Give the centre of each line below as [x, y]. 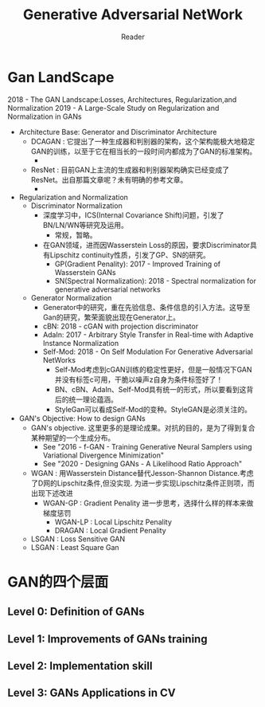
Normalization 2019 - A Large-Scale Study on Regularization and [113, 108]
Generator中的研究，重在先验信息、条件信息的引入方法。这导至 [146, 307]
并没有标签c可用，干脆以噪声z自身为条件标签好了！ [139, 379]
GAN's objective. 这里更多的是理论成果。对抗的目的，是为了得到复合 [143, 427]
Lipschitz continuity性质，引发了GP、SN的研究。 [130, 255]
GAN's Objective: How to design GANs [82, 418]
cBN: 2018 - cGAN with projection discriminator [121, 326]
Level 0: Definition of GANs [76, 612]
